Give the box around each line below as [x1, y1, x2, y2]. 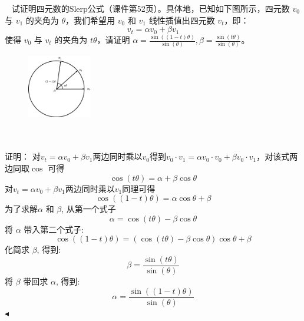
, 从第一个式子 [61, 203, 116, 215]
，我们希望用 [65, 14, 115, 26]
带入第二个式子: [24, 223, 84, 235]
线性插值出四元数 [148, 14, 215, 26]
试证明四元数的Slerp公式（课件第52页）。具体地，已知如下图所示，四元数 [11, 2, 290, 14]
